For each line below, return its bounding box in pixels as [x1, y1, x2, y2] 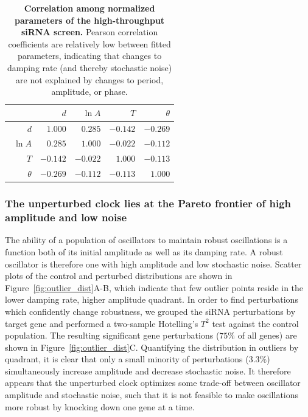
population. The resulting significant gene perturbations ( [5, 329, 220, 342]
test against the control [212, 317, 299, 329]
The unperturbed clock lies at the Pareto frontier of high [5, 196, 291, 211]
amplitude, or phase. [51, 85, 128, 98]
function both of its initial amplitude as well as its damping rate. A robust [5, 245, 283, 258]
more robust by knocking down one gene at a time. [5, 400, 195, 413]
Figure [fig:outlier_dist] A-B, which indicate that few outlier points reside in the [5, 281, 304, 294]
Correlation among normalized [24, 2, 155, 14]
